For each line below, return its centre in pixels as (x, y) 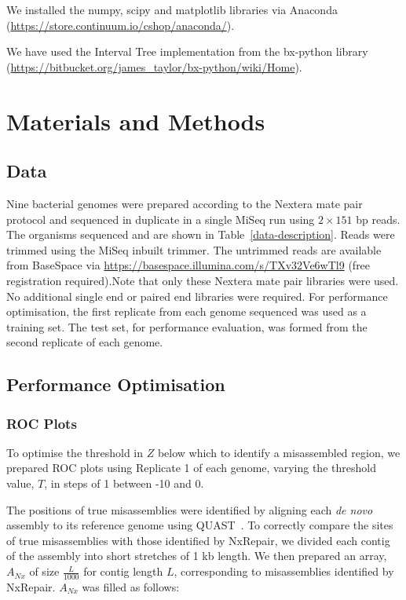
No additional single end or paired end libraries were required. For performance (197, 296)
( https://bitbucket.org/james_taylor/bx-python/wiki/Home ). (154, 66)
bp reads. (378, 219)
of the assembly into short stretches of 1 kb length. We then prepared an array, (197, 556)
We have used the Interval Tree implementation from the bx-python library (187, 51)
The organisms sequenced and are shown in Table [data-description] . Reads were (201, 234)
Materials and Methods (136, 121)
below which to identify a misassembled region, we (279, 452)
